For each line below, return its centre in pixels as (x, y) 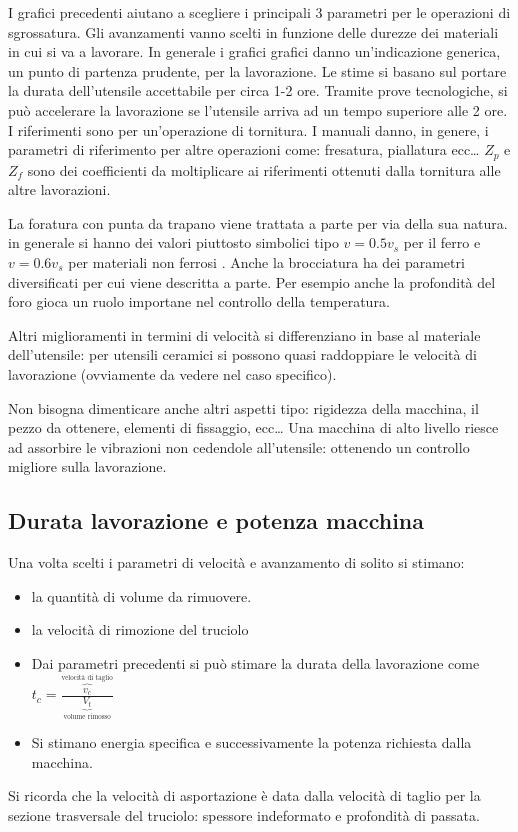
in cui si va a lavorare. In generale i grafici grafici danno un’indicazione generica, (254, 51)
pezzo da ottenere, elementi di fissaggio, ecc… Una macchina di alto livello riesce (253, 427)
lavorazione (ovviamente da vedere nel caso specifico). (172, 373)
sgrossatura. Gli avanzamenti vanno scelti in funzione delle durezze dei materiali (253, 31)
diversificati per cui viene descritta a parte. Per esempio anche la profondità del (252, 281)
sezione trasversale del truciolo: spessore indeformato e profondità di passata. (244, 814)
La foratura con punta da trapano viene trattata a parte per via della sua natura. (258, 222)
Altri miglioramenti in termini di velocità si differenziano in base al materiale (244, 334)
